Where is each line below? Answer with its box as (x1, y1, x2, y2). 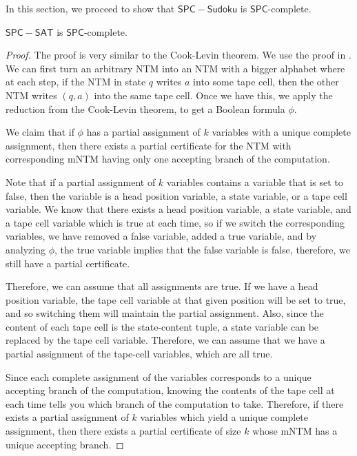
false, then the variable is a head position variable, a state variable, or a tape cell (6, 188, 347, 203)
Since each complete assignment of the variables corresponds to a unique (6, 369, 312, 384)
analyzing (6, 242, 45, 256)
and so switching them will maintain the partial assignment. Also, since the (6, 306, 324, 320)
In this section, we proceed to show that (6, 1, 175, 15)
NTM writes (6, 87, 57, 102)
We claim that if (6, 125, 74, 139)
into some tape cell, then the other (193, 74, 339, 89)
